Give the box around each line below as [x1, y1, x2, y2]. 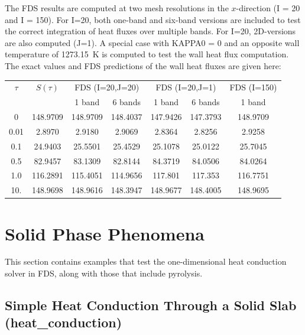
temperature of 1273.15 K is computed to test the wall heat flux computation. [5, 48, 289, 60]
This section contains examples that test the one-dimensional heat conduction [5, 255, 287, 268]
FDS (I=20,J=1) [155, 81, 216, 93]
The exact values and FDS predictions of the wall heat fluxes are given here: [5, 59, 281, 71]
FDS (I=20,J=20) [74, 81, 139, 93]
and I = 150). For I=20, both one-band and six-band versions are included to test [5, 13, 301, 25]
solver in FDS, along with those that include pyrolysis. [5, 267, 203, 279]
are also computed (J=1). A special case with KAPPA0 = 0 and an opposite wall [5, 36, 300, 48]
